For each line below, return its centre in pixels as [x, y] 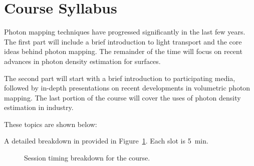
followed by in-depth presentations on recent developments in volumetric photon [127, 88]
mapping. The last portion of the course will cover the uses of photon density [122, 97]
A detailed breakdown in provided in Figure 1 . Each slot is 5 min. [106, 141]
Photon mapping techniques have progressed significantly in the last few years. [125, 32]
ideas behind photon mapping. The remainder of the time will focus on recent [123, 51]
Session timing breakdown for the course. [87, 158]
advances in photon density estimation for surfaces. [82, 61]
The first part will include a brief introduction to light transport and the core [123, 41]
